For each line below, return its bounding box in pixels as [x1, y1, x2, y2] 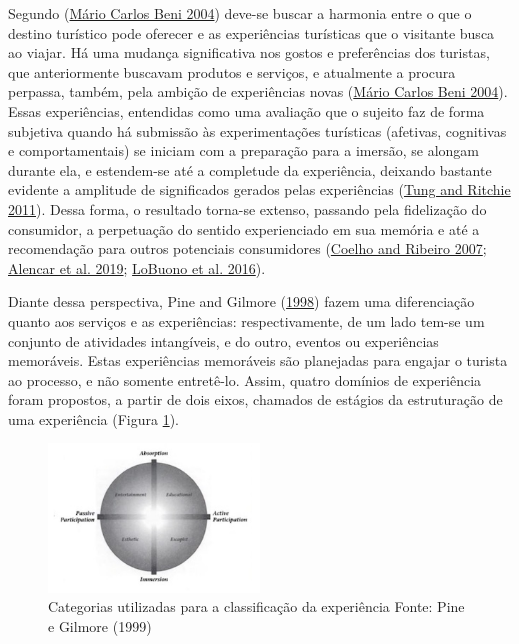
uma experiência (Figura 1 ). [8, 408, 180, 429]
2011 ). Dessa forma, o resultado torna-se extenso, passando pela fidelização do [8, 198, 487, 219]
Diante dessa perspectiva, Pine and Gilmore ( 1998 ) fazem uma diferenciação [8, 291, 475, 312]
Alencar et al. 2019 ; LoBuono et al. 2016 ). [8, 257, 266, 278]
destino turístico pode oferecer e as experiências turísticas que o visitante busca [8, 22, 495, 43]
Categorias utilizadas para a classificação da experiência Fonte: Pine [48, 596, 465, 617]
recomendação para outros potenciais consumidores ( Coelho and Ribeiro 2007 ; [8, 238, 487, 259]
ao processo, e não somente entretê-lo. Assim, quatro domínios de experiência [8, 369, 482, 390]
